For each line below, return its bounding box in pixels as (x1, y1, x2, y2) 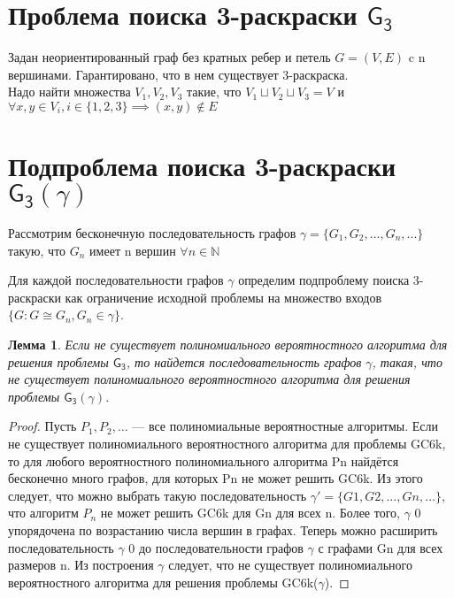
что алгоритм (8, 503, 79, 522)
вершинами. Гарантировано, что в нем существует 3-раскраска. (8, 65, 349, 83)
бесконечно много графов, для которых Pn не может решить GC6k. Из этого (8, 469, 423, 487)
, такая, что (372, 352, 442, 371)
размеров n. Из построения (8, 556, 154, 574)
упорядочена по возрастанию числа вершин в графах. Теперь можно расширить (8, 520, 438, 539)
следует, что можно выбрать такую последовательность (8, 486, 307, 504)
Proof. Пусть (8, 417, 77, 435)
